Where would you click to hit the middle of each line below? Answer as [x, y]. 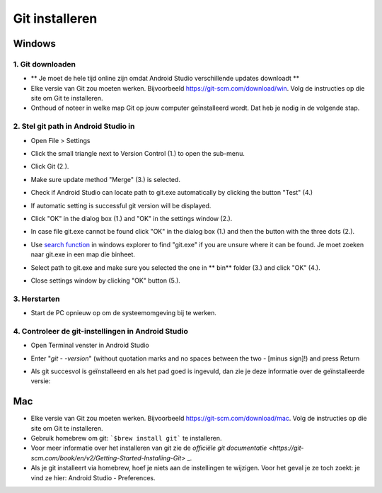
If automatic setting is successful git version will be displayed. [121, 205]
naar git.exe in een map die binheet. [83, 254]
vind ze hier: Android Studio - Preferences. [93, 477]
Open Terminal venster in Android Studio [90, 345]
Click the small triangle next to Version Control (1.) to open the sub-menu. [138, 154]
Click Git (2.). [50, 166]
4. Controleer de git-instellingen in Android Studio [101, 331]
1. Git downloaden [45, 64]
